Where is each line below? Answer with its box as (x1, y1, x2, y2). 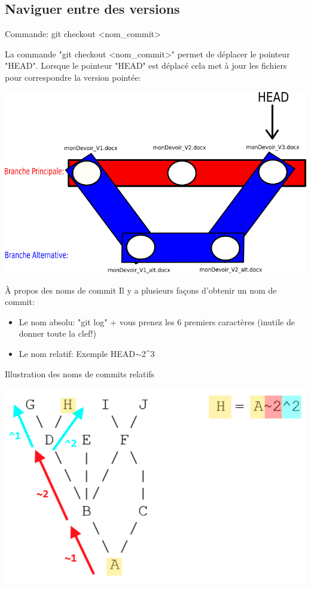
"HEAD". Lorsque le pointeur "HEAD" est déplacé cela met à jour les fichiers (5, 59, 287, 72)
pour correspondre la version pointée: (5, 71, 141, 83)
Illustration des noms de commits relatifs (5, 367, 155, 380)
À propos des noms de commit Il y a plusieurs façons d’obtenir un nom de (5, 283, 277, 296)
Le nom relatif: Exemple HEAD (19, 347, 135, 359)
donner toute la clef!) (19, 327, 96, 340)
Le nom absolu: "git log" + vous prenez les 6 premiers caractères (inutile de (19, 315, 295, 328)
